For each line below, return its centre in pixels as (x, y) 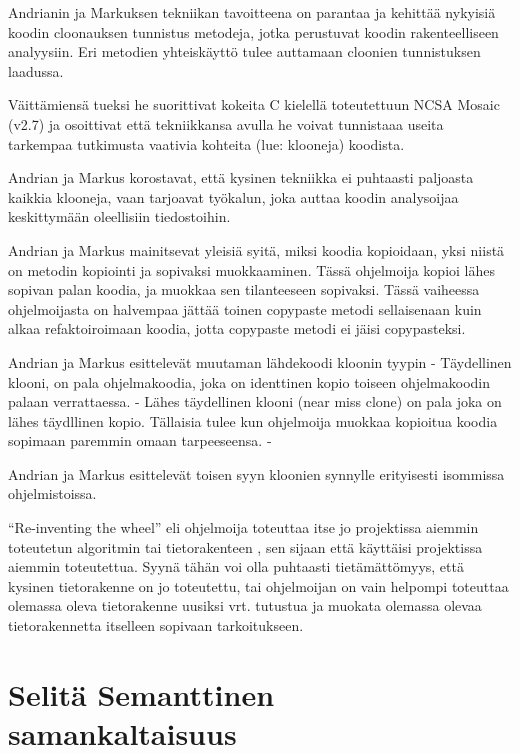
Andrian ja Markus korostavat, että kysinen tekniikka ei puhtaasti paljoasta (241, 177)
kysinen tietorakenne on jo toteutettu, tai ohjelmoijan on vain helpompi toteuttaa (258, 585)
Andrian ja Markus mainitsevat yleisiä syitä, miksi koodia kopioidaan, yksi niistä (256, 249)
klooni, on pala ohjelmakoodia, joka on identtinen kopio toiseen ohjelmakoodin (249, 381)
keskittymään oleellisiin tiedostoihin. (119, 216)
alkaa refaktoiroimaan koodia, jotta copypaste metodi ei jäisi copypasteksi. (237, 328)
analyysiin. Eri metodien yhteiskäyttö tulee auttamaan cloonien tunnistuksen (244, 51)
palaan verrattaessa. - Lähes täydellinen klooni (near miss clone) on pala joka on (255, 401)
